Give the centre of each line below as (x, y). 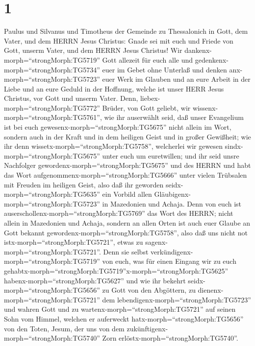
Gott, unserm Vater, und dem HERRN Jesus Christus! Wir (93, 50)
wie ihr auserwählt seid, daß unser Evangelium (174, 117)
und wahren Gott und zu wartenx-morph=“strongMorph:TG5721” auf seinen (120, 309)
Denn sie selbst (126, 251)
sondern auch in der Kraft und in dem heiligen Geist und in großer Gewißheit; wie (127, 136)
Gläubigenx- (172, 194)
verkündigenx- (172, 251)
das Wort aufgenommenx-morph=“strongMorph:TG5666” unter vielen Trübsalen (126, 175)
